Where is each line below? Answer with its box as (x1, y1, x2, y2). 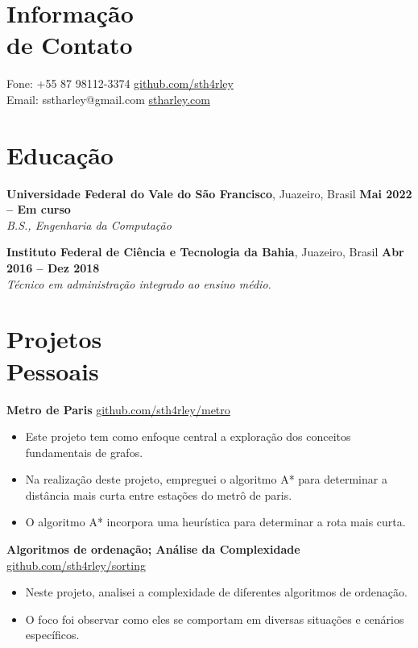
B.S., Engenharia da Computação (6, 216, 172, 233)
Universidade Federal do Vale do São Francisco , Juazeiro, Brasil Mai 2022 (6, 185, 412, 201)
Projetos (6, 322, 102, 355)
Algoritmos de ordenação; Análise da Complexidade (6, 541, 300, 558)
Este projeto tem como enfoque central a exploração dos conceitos (25, 428, 351, 445)
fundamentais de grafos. (25, 443, 143, 460)
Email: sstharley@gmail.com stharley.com (6, 90, 210, 107)
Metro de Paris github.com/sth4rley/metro (6, 401, 230, 417)
